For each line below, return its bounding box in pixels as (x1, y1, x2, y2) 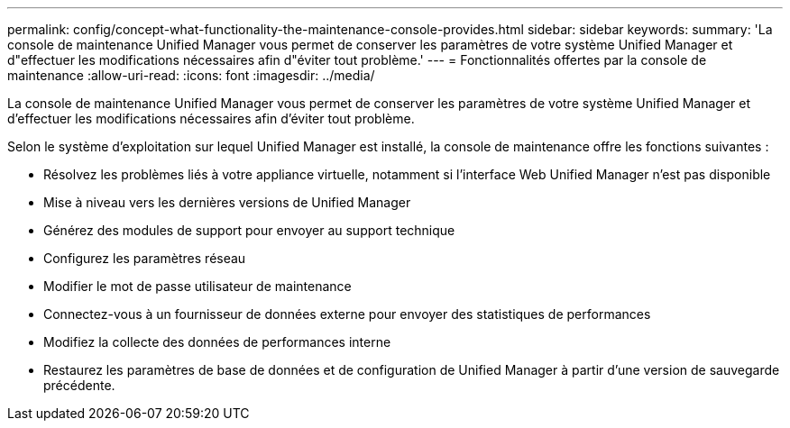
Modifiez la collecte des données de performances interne (43, 334, 391, 350)
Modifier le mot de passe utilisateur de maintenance (43, 278, 352, 294)
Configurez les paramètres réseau (43, 250, 246, 266)
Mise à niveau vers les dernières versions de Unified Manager (43, 195, 411, 210)
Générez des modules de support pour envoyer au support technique (43, 223, 455, 238)
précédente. (43, 378, 115, 393)
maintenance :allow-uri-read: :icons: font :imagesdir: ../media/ (7, 68, 375, 83)
